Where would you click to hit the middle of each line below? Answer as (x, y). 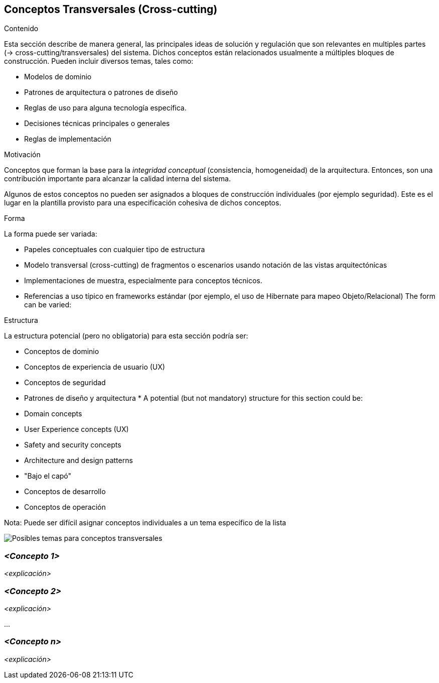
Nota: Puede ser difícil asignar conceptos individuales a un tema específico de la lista (145, 523)
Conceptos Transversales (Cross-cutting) (111, 9)
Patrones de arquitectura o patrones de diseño (101, 92)
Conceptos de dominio (62, 352)
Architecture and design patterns (79, 461)
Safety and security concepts (73, 445)
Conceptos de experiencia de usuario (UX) (95, 367)
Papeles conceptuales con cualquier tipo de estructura (115, 250)
